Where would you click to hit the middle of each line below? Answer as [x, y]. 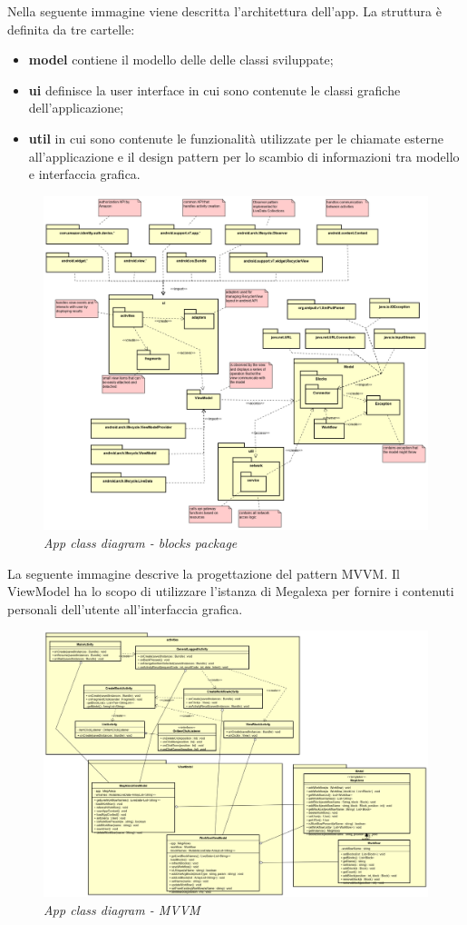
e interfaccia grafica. [84, 174]
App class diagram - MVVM [122, 909]
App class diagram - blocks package [141, 543]
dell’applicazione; [76, 108]
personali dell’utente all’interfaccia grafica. [125, 608]
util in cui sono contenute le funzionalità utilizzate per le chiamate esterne [236, 138]
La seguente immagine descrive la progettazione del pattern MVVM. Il [204, 573]
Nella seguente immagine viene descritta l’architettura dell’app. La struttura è [224, 11]
